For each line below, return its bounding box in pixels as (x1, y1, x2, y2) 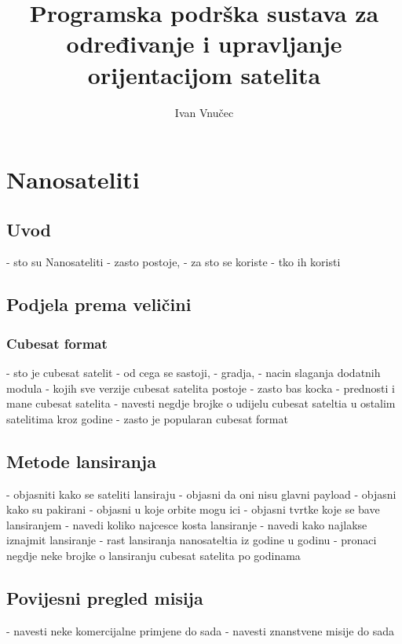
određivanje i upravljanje (66, 27, 342, 60)
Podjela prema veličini (6, 292, 192, 317)
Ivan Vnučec (174, 104, 234, 120)
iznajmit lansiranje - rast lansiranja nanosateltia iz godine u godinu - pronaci (6, 532, 377, 548)
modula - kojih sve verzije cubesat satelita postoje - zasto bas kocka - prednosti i (6, 379, 395, 396)
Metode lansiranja (6, 448, 156, 473)
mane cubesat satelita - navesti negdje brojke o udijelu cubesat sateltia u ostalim (6, 395, 396, 412)
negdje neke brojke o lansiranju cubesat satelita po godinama (6, 547, 301, 564)
